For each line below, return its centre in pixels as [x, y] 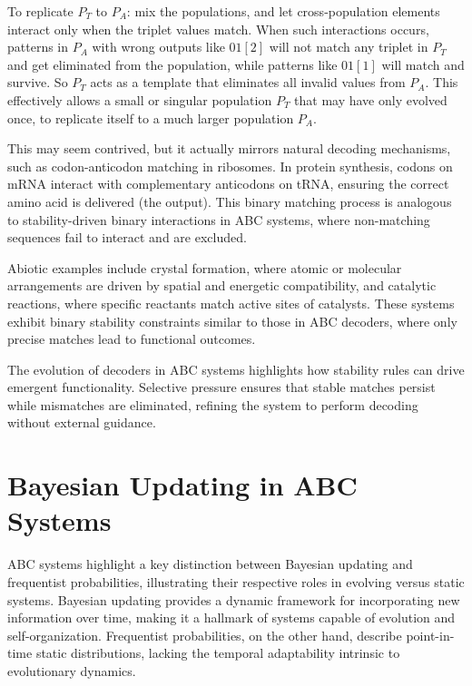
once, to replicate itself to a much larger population [151, 118]
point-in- [430, 635]
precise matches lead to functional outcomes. [132, 339]
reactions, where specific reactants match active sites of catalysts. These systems [231, 303]
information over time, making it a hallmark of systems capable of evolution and [231, 617]
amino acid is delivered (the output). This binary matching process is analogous [230, 201]
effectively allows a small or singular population [140, 99]
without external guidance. [82, 422]
